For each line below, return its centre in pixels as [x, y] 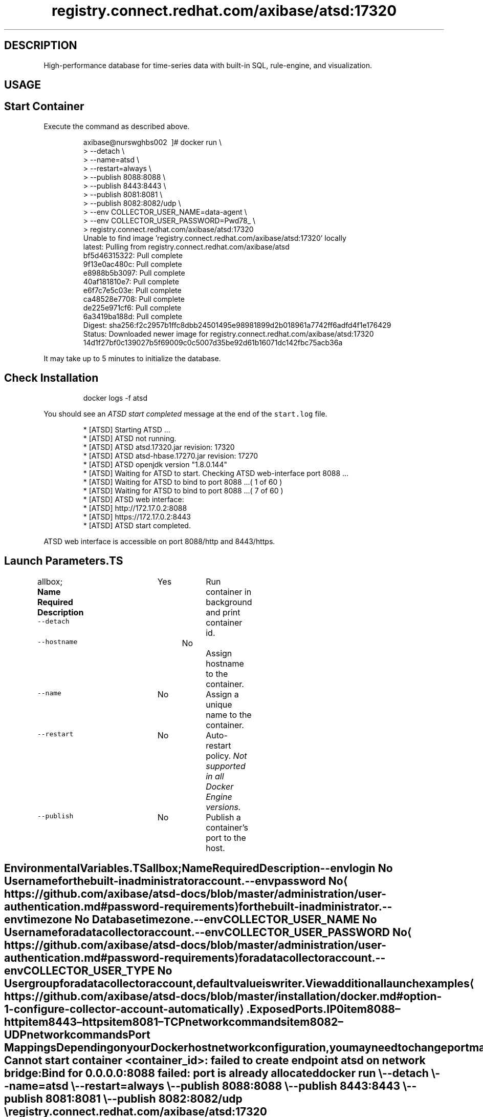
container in [229, 592]
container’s [227, 827]
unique [219, 704]
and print [223, 612]
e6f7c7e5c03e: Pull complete [132, 290]
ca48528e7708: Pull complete [134, 299]
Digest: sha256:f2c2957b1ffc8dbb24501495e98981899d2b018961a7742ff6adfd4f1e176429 [237, 325]
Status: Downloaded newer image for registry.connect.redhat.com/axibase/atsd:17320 [228, 334]
